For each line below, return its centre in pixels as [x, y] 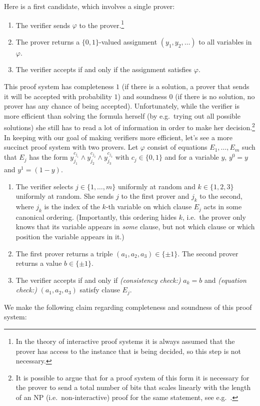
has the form [48, 157]
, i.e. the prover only [214, 217]
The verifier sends [43, 25]
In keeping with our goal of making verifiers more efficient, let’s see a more [118, 137]
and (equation [225, 280]
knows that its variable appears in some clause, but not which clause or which [135, 227]
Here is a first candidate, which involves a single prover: [89, 6]
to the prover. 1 [102, 24]
